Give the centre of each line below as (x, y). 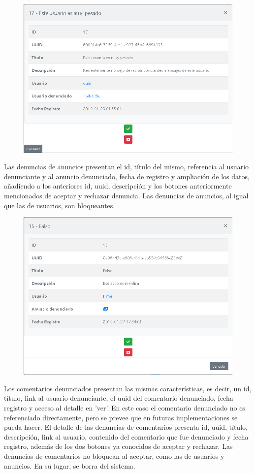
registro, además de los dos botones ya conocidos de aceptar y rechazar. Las (118, 446)
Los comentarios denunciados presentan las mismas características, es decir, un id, (128, 388)
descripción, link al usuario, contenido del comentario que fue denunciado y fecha (126, 436)
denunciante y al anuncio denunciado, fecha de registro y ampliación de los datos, (127, 176)
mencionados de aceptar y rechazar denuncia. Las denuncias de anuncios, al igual (126, 195)
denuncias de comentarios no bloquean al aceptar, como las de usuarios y (114, 456)
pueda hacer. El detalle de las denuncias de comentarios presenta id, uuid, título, (126, 427)
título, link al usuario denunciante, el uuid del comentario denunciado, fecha (119, 398)
